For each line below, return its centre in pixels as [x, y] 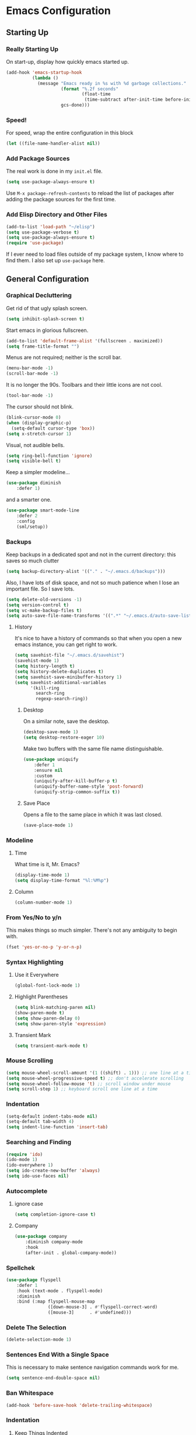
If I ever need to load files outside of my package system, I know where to [95, 254]
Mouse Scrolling [30, 1060]
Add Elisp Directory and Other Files [57, 215]
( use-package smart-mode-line [43, 510]
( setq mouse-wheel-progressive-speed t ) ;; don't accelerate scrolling [95, 1078]
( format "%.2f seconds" [90, 89]
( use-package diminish [34, 483]
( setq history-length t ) [45, 666]
